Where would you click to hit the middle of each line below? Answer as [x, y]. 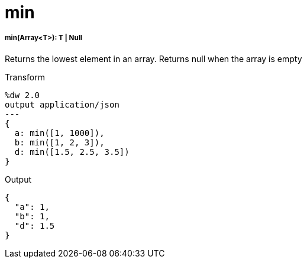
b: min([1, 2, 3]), [59, 142]
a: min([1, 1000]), [59, 133]
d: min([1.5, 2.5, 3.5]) [72, 152]
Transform [25, 77]
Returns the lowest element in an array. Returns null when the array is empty [153, 59]
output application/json [62, 104]
